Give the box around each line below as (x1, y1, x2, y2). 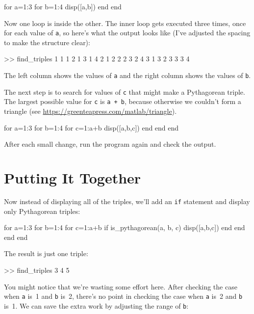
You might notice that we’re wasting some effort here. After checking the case (4, 281, 237, 291)
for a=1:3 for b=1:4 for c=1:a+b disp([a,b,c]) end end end (4, 122, 179, 132)
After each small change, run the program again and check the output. (4, 139, 216, 149)
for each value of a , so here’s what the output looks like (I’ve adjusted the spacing (4, 27, 251, 38)
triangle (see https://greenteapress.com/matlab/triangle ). (4, 106, 177, 116)
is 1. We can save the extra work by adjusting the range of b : (4, 300, 189, 311)
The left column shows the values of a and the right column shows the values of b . (4, 70, 251, 80)
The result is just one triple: (4, 248, 88, 259)
